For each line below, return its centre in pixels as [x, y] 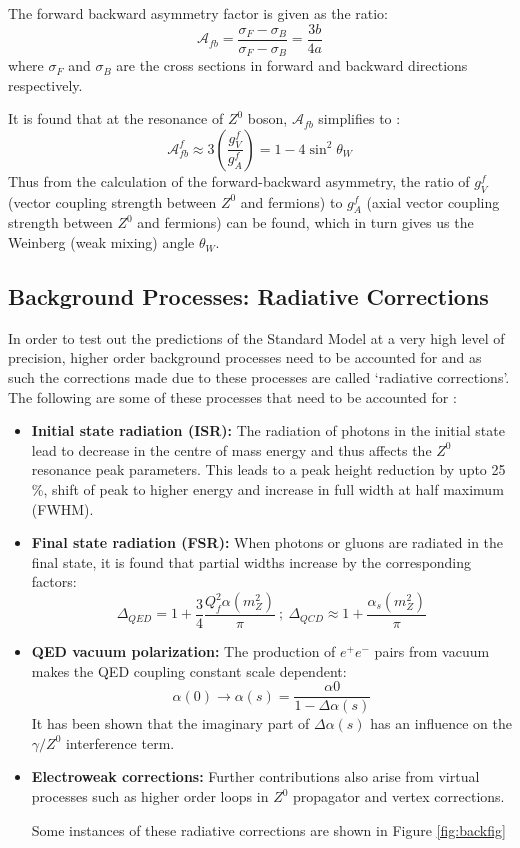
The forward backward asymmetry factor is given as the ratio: [198, 13]
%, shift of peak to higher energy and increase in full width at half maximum [267, 489]
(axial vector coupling [433, 201]
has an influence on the [441, 723]
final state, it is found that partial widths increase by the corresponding [251, 561]
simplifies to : [359, 118]
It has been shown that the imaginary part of [170, 723]
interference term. [120, 742]
